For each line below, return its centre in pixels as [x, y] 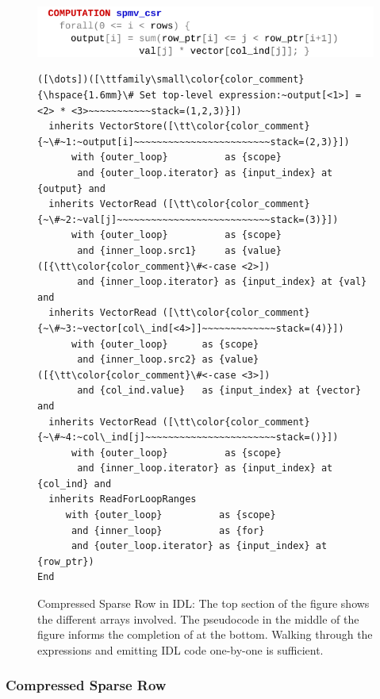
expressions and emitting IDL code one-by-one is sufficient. [180, 649]
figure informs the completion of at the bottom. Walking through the [205, 634]
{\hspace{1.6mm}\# [86, 96]
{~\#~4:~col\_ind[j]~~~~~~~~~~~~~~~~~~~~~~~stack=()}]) [188, 438]
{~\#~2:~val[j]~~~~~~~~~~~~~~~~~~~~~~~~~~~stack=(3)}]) [188, 219]
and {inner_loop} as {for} [168, 530]
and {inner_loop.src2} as [145, 360]
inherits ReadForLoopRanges [123, 499]
